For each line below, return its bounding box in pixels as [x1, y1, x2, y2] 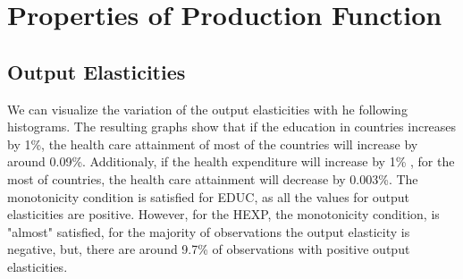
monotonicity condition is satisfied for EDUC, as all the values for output [7, 187, 410, 206]
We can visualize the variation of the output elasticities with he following [7, 99, 408, 118]
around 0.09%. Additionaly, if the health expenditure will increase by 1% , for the [7, 152, 455, 171]
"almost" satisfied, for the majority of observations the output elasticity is [7, 222, 410, 241]
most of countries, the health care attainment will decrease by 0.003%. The [7, 169, 418, 188]
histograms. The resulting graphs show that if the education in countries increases [7, 117, 457, 136]
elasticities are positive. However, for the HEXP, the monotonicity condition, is [7, 205, 440, 224]
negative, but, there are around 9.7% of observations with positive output [7, 240, 410, 258]
